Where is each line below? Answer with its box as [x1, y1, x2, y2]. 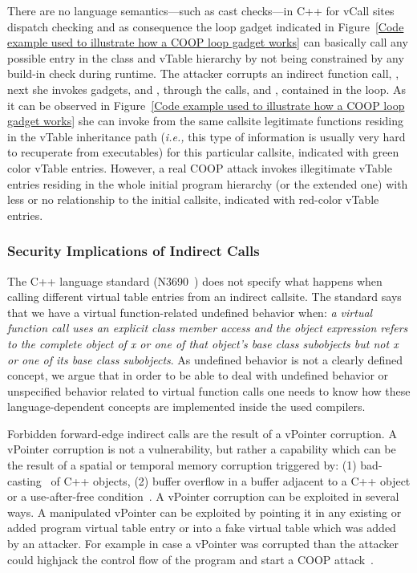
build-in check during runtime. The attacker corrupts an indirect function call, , [7, 65, 399, 82]
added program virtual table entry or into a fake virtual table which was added [7, 519, 396, 536]
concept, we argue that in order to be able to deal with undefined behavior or [7, 367, 389, 384]
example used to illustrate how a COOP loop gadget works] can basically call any [7, 34, 408, 51]
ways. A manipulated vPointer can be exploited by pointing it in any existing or [7, 503, 402, 520]
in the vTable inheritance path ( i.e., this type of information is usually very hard [7, 128, 406, 144]
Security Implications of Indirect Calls [7, 241, 260, 261]
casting [7, 472, 42, 489]
